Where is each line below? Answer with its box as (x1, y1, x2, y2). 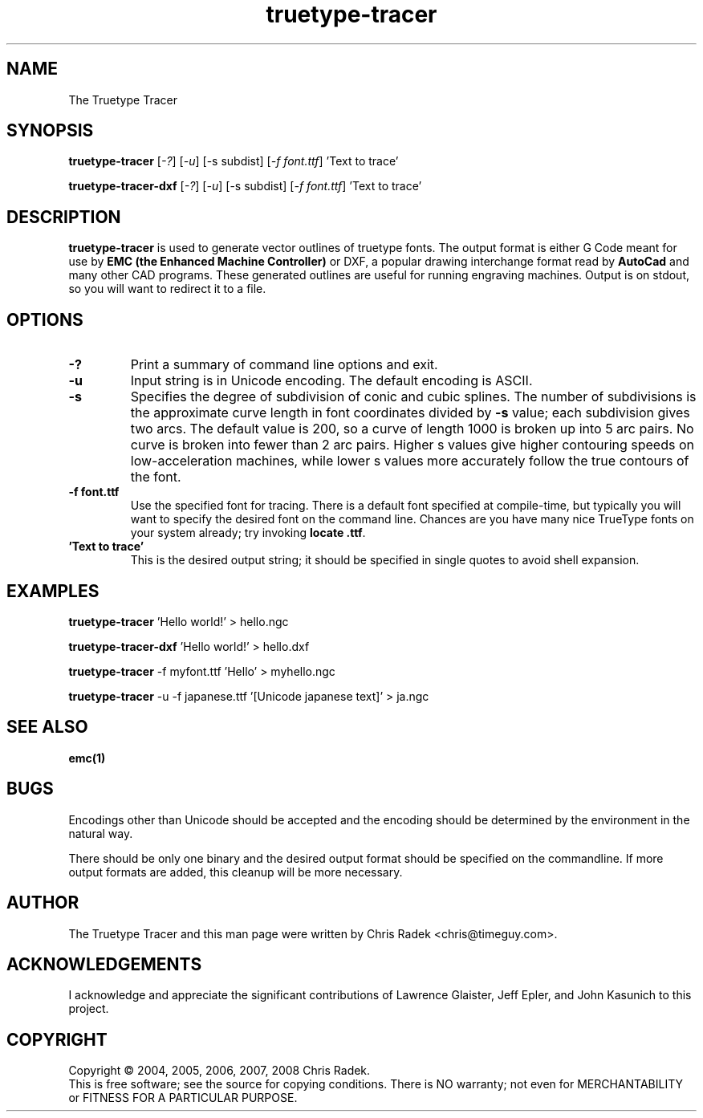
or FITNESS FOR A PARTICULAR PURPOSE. (68, 1091, 298, 1105)
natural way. (68, 826, 133, 840)
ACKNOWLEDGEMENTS (6, 953, 202, 974)
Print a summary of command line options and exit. (130, 356, 438, 373)
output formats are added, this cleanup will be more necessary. (68, 864, 403, 879)
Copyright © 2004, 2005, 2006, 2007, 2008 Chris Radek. (68, 1063, 371, 1078)
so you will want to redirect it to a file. (68, 282, 266, 296)
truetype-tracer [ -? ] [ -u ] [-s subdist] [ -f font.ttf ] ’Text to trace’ (68, 154, 399, 169)
